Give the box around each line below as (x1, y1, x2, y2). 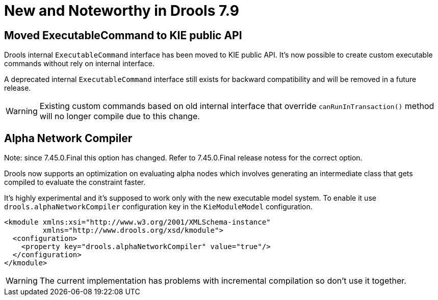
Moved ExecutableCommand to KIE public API (4, 29, 242, 42)
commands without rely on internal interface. (4, 59, 154, 68)
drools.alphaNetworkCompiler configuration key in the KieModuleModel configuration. (4, 202, 313, 211)
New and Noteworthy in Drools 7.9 (4, 2, 239, 19)
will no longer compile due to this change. (39, 111, 200, 122)
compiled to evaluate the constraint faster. (4, 178, 146, 187)
